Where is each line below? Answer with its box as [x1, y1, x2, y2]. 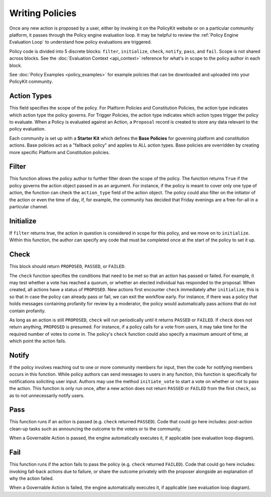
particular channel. [9, 204, 49, 209]
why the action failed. [9, 475, 54, 481]
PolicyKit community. [9, 78, 53, 85]
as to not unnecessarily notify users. [9, 392, 85, 399]
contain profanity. [9, 308, 46, 314]
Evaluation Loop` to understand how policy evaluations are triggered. [9, 39, 152, 45]
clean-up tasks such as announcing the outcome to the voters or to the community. [9, 426, 182, 432]
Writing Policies [9, 8, 77, 19]
